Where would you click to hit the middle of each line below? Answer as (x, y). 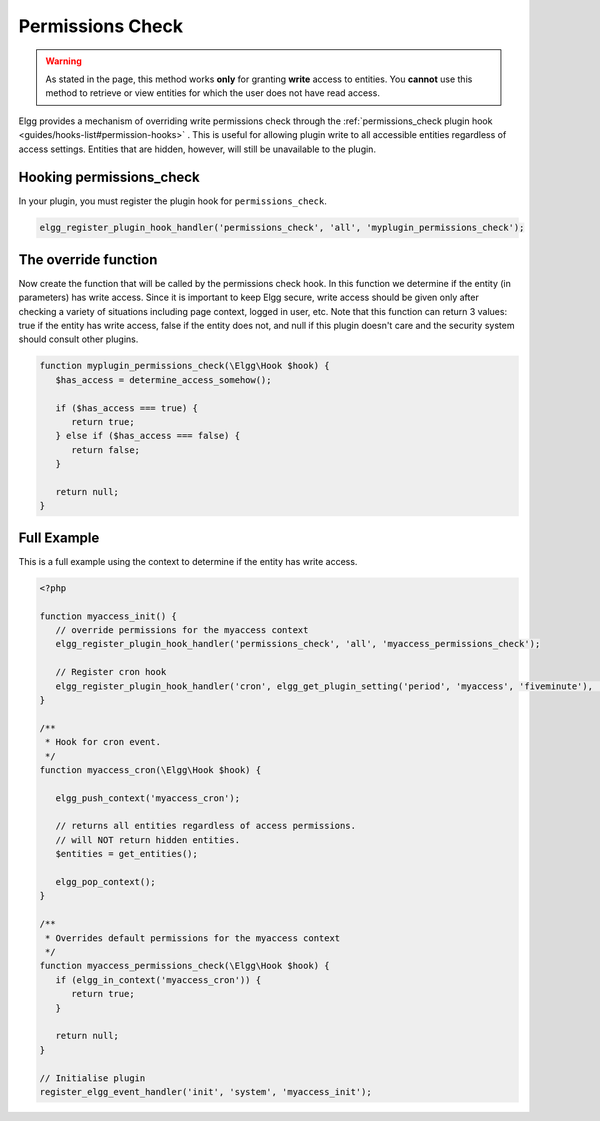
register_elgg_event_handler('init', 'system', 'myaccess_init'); (205, 1091)
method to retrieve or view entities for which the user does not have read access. (212, 93)
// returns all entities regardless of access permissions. (206, 826)
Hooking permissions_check (109, 177)
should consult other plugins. (78, 339)
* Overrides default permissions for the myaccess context (193, 938)
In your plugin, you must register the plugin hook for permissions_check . (172, 201)
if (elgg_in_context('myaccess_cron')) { (158, 979)
